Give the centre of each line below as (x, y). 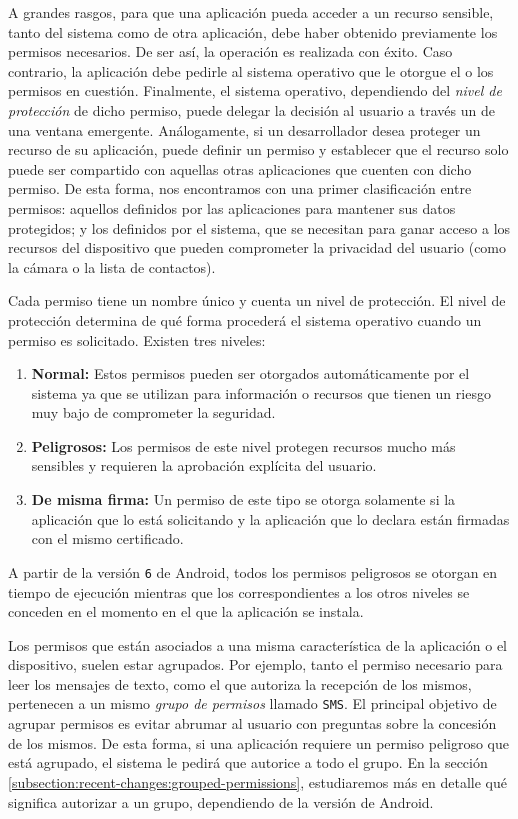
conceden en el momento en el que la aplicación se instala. (186, 611)
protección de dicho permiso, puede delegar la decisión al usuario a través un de (251, 109)
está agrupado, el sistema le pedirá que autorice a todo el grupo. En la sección (248, 762)
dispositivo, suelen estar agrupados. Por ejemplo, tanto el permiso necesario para (255, 664)
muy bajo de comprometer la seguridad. (153, 412)
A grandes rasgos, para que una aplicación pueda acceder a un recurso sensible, (251, 12)
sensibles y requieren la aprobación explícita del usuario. (204, 465)
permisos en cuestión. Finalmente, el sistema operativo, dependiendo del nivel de (255, 90)
